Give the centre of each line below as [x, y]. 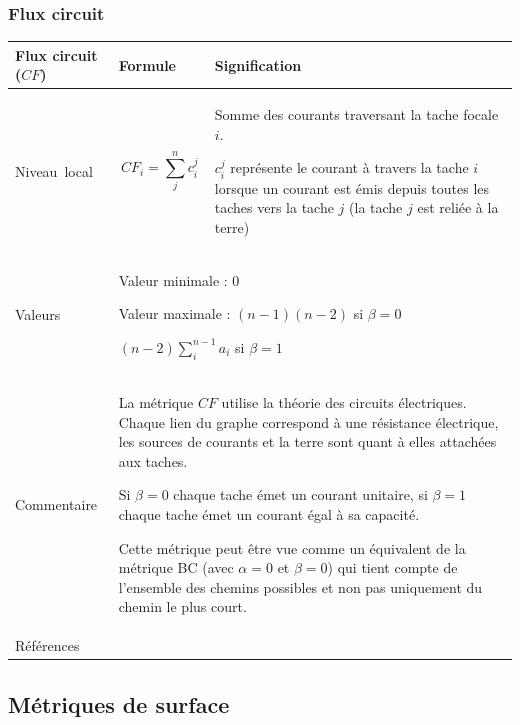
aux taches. [153, 460]
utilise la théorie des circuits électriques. [344, 402]
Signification [258, 64]
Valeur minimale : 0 [179, 279]
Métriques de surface [119, 703]
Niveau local [54, 170]
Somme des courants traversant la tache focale [356, 114]
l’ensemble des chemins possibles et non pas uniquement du [300, 586]
